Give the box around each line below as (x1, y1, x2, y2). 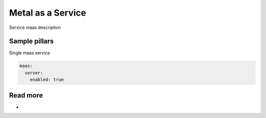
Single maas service (9, 50, 50, 56)
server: (25, 70, 43, 75)
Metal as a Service (9, 7, 86, 18)
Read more (9, 91, 43, 99)
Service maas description (9, 24, 61, 30)
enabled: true (30, 77, 64, 83)
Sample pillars (9, 37, 54, 46)
